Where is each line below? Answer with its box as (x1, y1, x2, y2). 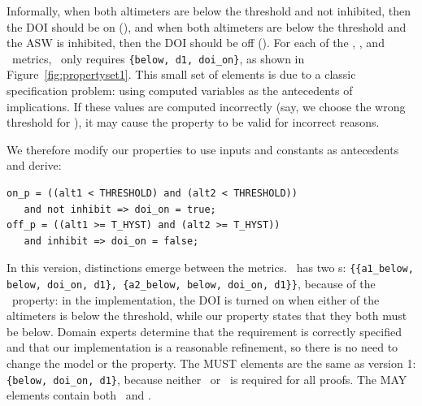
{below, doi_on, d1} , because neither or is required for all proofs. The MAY (7, 370, 407, 387)
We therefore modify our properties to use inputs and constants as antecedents (7, 140, 399, 158)
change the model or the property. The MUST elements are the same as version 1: (7, 355, 416, 372)
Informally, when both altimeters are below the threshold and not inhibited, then (7, 2, 411, 19)
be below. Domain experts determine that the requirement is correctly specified (7, 322, 402, 339)
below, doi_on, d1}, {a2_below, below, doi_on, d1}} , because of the (7, 275, 376, 292)
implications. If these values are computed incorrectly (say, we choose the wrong (7, 97, 406, 114)
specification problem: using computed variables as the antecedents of (7, 82, 353, 99)
